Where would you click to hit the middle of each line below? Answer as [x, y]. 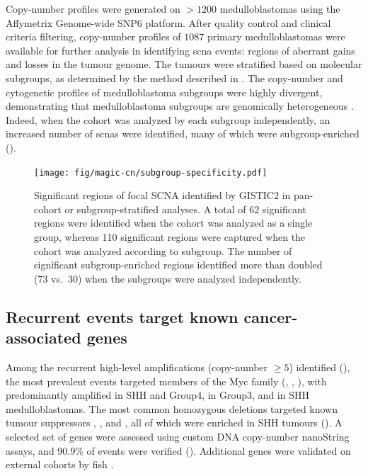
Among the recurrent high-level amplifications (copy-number [137, 367]
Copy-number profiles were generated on [93, 8]
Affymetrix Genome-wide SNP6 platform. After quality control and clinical [168, 22]
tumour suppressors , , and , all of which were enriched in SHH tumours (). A [174, 423]
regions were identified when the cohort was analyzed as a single [173, 223]
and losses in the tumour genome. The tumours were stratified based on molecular [184, 64]
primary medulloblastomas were [276, 36]
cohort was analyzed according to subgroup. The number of [163, 250]
